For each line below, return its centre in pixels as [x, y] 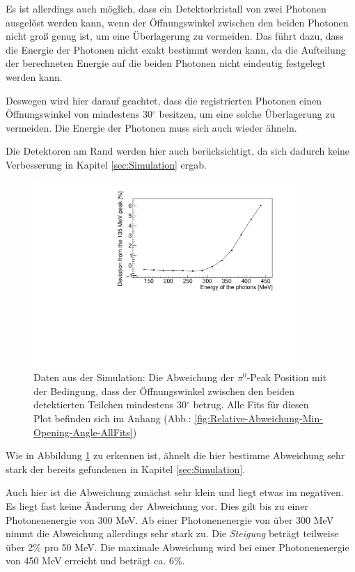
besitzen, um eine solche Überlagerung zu [247, 114]
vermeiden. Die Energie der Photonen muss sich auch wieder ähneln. [151, 127]
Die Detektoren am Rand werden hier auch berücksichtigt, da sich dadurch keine [178, 151]
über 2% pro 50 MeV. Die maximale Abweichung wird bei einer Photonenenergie [177, 547]
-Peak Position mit [287, 377]
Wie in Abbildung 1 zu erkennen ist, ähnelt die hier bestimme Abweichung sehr [175, 455]
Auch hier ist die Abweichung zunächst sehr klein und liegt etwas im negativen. [175, 492]
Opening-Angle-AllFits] [83, 432]
